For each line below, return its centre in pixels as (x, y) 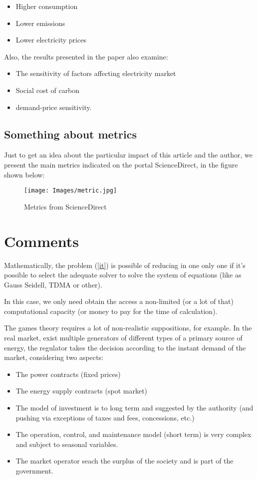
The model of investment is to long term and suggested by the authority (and (134, 408)
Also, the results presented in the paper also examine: (86, 56)
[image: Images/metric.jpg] (71, 191)
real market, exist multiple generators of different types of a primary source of (123, 338)
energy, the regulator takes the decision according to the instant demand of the (125, 347)
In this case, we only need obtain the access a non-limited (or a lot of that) (119, 301)
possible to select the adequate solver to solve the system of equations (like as (123, 275)
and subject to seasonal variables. (67, 444)
